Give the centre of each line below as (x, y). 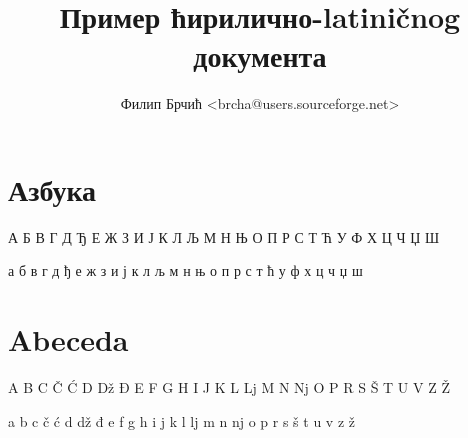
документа (260, 55)
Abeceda (68, 339)
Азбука (52, 188)
